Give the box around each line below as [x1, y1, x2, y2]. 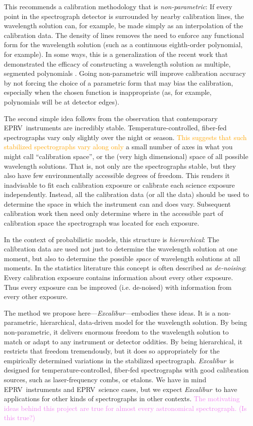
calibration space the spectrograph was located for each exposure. [4, 218, 199, 228]
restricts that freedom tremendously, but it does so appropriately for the [4, 346, 220, 356]
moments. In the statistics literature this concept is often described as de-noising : [4, 263, 247, 273]
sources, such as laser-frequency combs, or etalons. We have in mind [4, 374, 206, 384]
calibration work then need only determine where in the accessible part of [4, 208, 223, 218]
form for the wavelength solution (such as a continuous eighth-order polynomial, [4, 39, 243, 50]
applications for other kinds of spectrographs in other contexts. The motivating [4, 393, 240, 404]
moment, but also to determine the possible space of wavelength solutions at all [4, 253, 240, 263]
